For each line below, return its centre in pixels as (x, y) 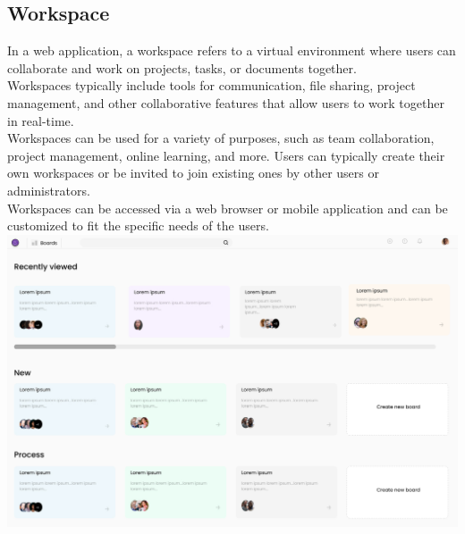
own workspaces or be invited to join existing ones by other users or (193, 173)
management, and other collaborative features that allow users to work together (226, 102)
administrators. (49, 190)
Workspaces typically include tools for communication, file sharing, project (211, 85)
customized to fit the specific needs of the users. (138, 225)
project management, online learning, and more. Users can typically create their (226, 155)
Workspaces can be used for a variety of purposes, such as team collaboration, (221, 138)
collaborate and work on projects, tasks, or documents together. (182, 67)
